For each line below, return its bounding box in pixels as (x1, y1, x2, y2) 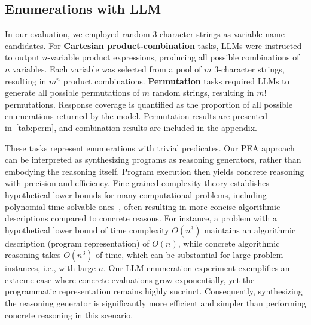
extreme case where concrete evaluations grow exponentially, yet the (5, 273, 255, 285)
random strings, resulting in (152, 86, 254, 99)
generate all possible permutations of (5, 86, 140, 99)
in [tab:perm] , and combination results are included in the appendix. (5, 121, 257, 133)
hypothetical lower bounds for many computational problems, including (5, 188, 267, 201)
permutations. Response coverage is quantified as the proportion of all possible (5, 98, 293, 110)
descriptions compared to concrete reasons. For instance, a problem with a (5, 212, 278, 224)
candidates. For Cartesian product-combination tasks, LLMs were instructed (5, 39, 302, 51)
